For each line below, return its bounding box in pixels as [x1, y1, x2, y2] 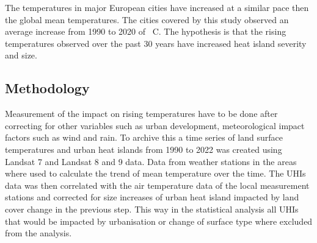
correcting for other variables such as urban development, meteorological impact [5, 119, 305, 132]
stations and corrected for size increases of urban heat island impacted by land [5, 191, 299, 203]
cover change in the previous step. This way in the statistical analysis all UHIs [5, 202, 299, 215]
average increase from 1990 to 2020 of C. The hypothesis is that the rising [5, 25, 286, 38]
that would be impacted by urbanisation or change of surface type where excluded [5, 214, 313, 227]
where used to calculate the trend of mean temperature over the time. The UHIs [5, 167, 306, 180]
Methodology [5, 79, 90, 97]
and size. [5, 49, 37, 62]
